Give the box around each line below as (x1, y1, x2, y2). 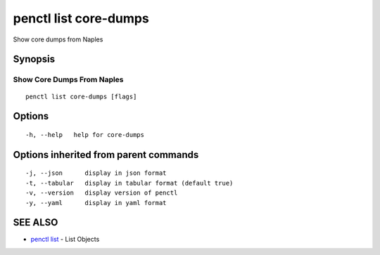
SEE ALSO (13, 216, 58, 228)
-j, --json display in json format (25, 169, 167, 177)
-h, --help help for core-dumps (25, 131, 144, 138)
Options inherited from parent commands (13, 148, 199, 161)
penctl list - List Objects (30, 235, 100, 244)
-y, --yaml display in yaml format (25, 199, 167, 207)
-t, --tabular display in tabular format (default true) (25, 179, 234, 187)
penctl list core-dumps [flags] (25, 92, 137, 100)
